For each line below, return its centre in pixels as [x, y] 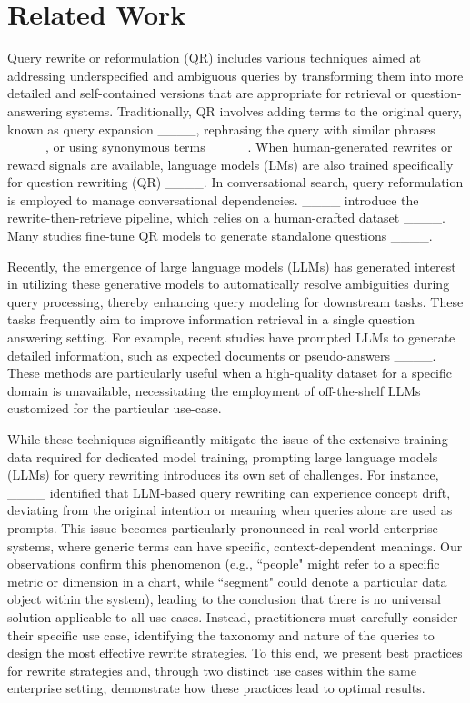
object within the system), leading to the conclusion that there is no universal [224, 599]
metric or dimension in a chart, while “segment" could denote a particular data [227, 581]
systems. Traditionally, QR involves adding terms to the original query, [264, 110]
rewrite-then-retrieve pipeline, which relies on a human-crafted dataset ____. [226, 218]
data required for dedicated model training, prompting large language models [223, 456]
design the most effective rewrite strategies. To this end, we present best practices [235, 653]
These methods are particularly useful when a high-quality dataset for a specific [230, 373]
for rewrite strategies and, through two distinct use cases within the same [212, 670]
